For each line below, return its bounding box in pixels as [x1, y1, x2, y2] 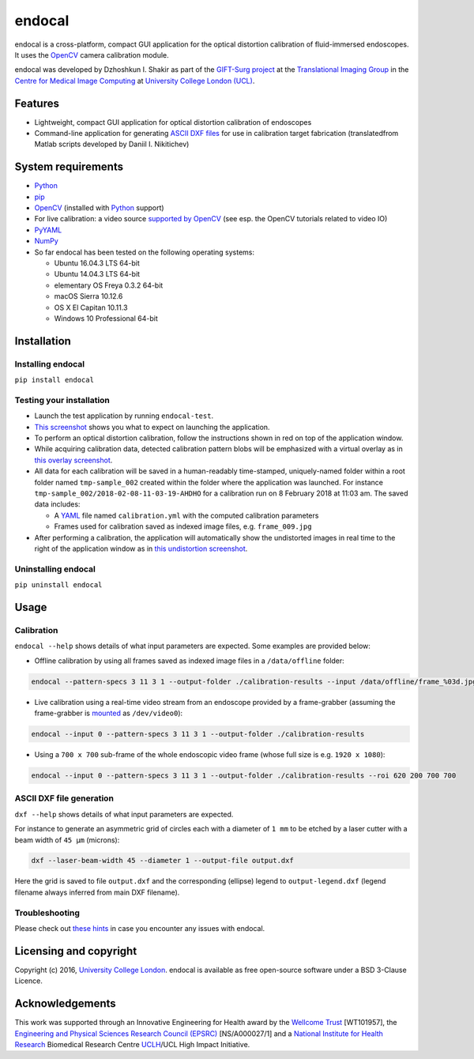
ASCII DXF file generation [14, 793, 115, 804]
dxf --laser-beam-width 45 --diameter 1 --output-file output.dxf [31, 856, 294, 865]
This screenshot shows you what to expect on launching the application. [34, 422, 270, 432]
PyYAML [34, 225, 62, 235]
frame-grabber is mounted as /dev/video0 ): [34, 708, 183, 718]
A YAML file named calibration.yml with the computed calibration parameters [54, 511, 319, 520]
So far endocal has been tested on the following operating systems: [34, 247, 255, 257]
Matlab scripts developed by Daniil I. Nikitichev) [34, 139, 190, 149]
